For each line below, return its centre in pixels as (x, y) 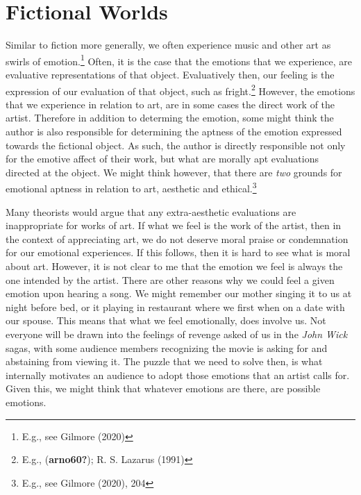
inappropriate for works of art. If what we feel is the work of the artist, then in (174, 225)
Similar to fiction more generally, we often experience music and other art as (168, 45)
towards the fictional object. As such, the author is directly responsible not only (176, 145)
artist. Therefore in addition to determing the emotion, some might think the (170, 118)
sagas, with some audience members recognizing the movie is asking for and (167, 347)
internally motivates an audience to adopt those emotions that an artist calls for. (178, 375)
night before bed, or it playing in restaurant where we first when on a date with (175, 307)
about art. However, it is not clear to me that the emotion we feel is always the (174, 266)
